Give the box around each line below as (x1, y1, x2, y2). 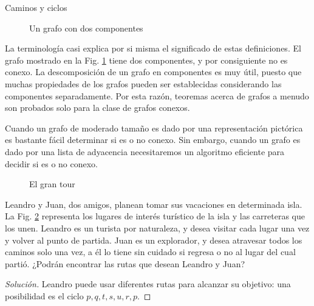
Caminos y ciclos (5, 1, 67, 13)
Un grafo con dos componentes (29, 21, 143, 34)
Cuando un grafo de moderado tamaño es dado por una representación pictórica (5, 121, 303, 134)
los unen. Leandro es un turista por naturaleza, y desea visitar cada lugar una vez (5, 221, 310, 234)
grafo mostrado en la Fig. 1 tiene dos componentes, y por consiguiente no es (5, 53, 288, 66)
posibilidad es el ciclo (5, 289, 84, 302)
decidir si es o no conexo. (5, 157, 98, 170)
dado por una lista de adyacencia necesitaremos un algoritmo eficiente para (5, 145, 285, 158)
